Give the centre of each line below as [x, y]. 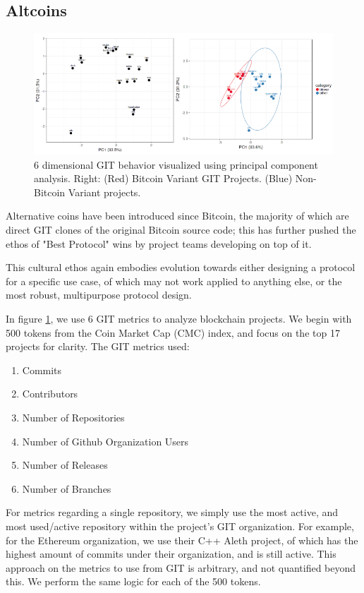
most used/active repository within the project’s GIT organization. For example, [180, 526]
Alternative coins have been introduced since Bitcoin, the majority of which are [177, 216]
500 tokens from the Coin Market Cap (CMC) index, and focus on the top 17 [173, 332]
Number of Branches [67, 488]
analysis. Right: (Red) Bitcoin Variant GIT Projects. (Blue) [163, 178]
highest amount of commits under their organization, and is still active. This [171, 554]
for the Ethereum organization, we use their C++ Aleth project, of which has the [182, 540]
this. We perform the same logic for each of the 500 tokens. [133, 581]
